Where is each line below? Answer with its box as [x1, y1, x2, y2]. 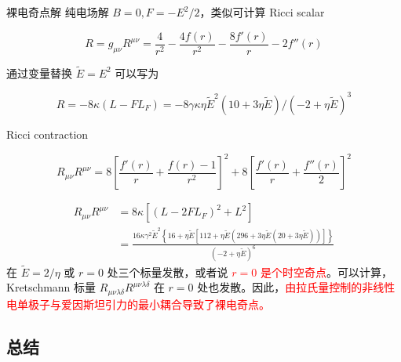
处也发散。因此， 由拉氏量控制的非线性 [197, 279, 396, 295]
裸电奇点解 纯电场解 [6, 4, 109, 20]
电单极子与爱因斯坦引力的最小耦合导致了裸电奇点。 [6, 295, 270, 312]
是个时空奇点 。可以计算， [260, 263, 392, 280]
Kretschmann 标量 [6, 279, 97, 295]
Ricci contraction [6, 125, 89, 142]
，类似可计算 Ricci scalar [199, 4, 325, 20]
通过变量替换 [6, 64, 72, 81]
